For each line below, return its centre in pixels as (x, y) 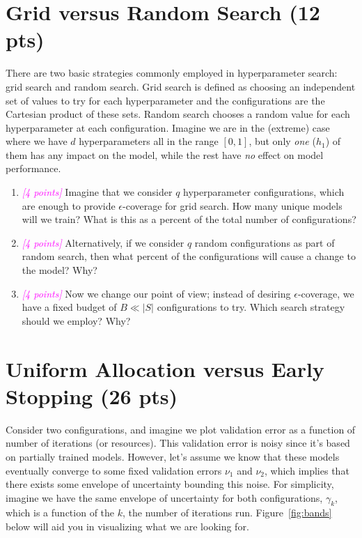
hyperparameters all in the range (149, 141)
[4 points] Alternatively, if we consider (103, 242)
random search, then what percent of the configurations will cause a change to (189, 256)
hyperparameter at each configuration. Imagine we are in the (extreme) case (168, 127)
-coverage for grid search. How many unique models (233, 205)
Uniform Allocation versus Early (165, 368)
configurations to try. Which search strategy (251, 307)
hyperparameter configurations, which (264, 192)
